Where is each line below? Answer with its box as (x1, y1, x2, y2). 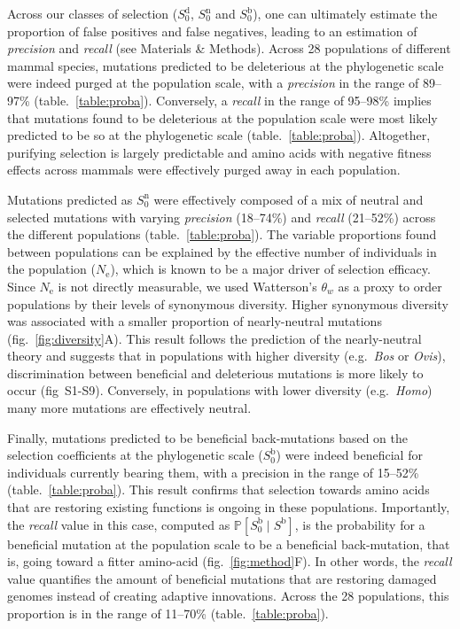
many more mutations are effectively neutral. (7, 399, 252, 417)
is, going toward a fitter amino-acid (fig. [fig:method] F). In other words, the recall (7, 552, 452, 571)
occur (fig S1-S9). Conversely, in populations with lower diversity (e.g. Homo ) (7, 381, 433, 400)
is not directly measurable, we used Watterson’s (58, 276, 317, 295)
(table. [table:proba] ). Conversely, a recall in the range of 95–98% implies (34, 90, 432, 109)
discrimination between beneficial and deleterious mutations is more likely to (7, 363, 424, 382)
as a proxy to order (338, 276, 442, 295)
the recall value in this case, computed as (7, 515, 230, 533)
